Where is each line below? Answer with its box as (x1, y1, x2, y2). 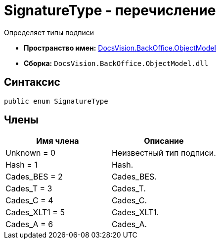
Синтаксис (4, 76, 60, 89)
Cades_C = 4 (5, 195, 53, 206)
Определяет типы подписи (4, 28, 94, 37)
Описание (144, 136, 184, 146)
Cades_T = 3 (5, 183, 52, 194)
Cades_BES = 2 (5, 172, 63, 182)
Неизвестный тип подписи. (111, 148, 216, 158)
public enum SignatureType (4, 97, 108, 105)
